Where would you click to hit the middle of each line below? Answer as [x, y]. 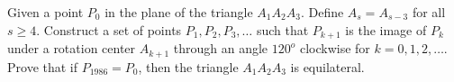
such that [282, 29]
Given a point [45, 12]
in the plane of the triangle [179, 12]
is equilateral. [327, 66]
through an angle [221, 48]
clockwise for [335, 48]
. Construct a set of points [109, 29]
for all [429, 12]
